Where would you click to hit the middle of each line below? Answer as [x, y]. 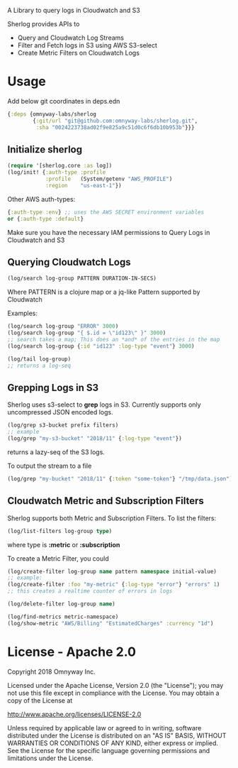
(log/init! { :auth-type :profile [57, 172]
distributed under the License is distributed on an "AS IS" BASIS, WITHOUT [117, 735]
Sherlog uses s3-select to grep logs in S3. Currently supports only [104, 405]
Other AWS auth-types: [41, 199]
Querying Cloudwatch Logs [69, 262]
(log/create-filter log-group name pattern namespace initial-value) [112, 571]
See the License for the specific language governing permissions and [109, 750]
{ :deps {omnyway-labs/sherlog [52, 114]
